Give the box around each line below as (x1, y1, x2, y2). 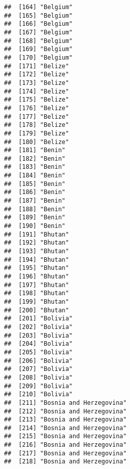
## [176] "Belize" (4, 104, 69, 112)
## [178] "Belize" (4, 121, 69, 129)
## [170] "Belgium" (4, 54, 73, 61)
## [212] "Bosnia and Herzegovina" (4, 407, 127, 415)
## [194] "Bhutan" (4, 256, 69, 263)
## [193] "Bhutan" (4, 248, 69, 255)
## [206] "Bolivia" (4, 357, 73, 364)
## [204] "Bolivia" (4, 340, 73, 348)
